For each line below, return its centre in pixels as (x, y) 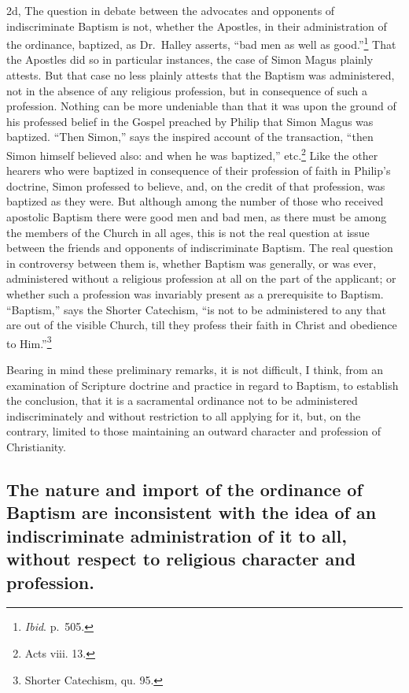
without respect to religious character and (181, 559)
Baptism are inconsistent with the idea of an (192, 512)
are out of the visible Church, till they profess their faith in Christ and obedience (202, 325)
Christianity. (36, 447)
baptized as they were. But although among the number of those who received (195, 201)
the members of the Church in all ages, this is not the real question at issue (188, 232)
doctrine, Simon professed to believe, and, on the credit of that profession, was (196, 185)
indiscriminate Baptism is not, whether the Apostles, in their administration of (197, 26)
